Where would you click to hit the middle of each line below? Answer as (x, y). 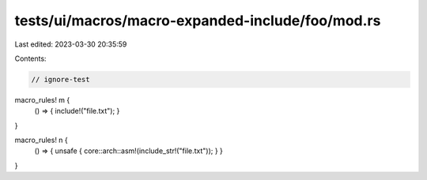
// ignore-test (60, 79)
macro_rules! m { (42, 99)
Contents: (30, 58)
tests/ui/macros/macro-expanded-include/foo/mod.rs (198, 21)
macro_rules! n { (42, 140)
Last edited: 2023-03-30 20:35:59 (71, 44)
